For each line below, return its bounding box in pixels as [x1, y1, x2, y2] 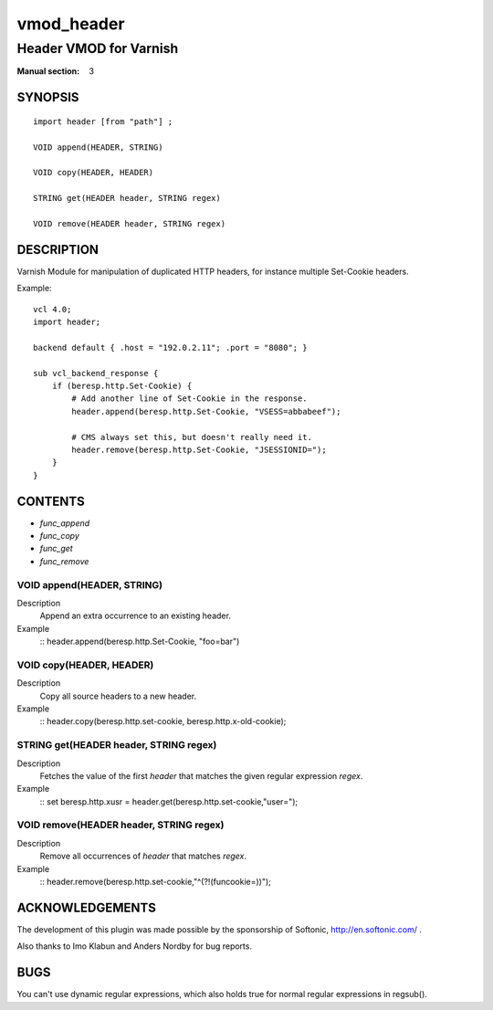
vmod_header [16, 14, 125, 34]
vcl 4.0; [33, 304, 72, 314]
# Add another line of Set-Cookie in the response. [71, 394, 308, 404]
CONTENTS [16, 493, 86, 509]
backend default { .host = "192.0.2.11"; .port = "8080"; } [33, 342, 308, 352]
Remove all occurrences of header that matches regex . [39, 850, 246, 862]
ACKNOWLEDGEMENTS [16, 900, 157, 915]
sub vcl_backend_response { [33, 368, 159, 378]
